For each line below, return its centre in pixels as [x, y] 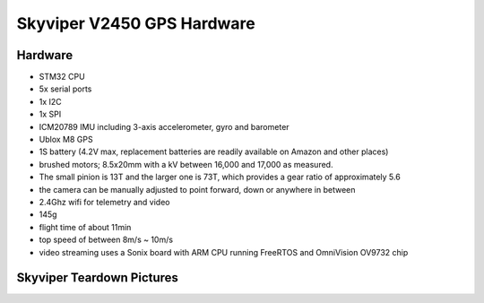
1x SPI [50, 114]
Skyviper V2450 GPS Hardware [136, 23]
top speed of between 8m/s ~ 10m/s [106, 240]
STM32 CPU [62, 77]
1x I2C [50, 101]
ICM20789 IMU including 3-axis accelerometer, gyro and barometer [164, 126]
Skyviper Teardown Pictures [98, 278]
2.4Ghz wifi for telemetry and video [104, 202]
